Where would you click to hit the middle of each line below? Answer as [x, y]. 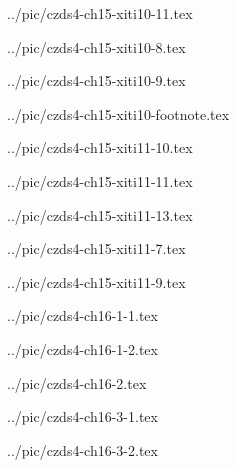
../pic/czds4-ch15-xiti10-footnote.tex [118, 113]
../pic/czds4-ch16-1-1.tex [82, 315]
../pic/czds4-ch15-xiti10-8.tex [96, 46]
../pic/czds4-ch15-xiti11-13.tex [100, 214]
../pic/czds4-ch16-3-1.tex [82, 416]
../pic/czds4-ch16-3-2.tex [82, 449]
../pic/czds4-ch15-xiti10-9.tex [96, 80]
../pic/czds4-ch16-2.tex [77, 382]
